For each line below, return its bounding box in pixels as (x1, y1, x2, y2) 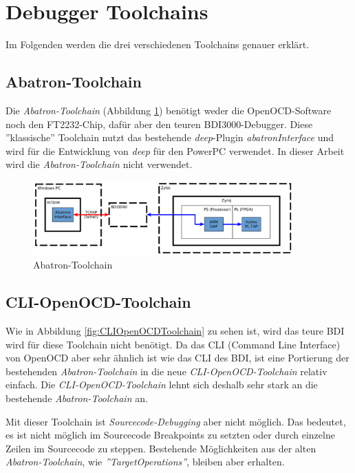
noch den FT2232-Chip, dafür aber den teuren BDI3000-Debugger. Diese (6, 116, 313, 131)
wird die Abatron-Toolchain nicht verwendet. (6, 157, 193, 171)
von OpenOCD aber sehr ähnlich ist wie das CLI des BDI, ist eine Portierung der (6, 350, 349, 365)
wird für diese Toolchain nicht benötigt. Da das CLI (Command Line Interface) (6, 337, 341, 351)
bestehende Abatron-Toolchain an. (6, 391, 148, 406)
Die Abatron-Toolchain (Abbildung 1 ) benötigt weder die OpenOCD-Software (6, 103, 332, 117)
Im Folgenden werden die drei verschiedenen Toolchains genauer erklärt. (6, 37, 310, 52)
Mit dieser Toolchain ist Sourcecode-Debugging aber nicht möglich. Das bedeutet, (6, 414, 346, 428)
